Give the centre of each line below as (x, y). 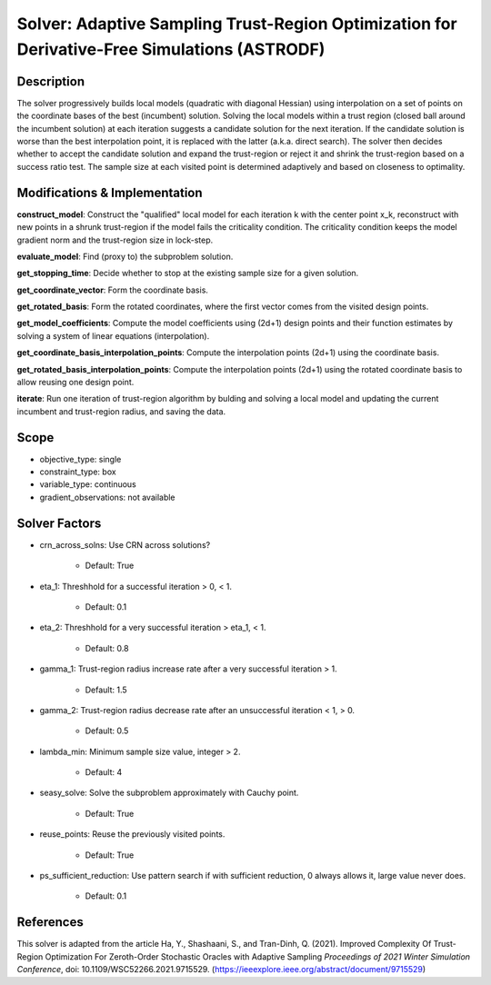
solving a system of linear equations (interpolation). (113, 335)
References (50, 922)
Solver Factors (59, 523)
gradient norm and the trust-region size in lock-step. (115, 240)
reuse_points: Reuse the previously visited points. (132, 834)
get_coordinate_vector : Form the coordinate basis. (113, 290)
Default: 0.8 (107, 648)
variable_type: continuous (88, 484)
